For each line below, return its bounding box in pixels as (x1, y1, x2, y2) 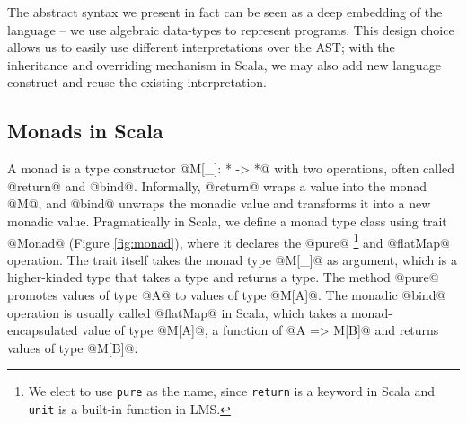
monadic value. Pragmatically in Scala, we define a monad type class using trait (7, 211, 447, 230)
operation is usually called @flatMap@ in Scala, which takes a (7, 303, 348, 322)
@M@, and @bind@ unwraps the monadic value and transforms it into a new (7, 194, 431, 213)
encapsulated (7, 321, 78, 339)
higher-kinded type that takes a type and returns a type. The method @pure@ (7, 268, 439, 286)
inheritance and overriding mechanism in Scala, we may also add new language (7, 55, 441, 74)
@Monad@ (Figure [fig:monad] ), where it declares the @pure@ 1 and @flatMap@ (7, 230, 450, 251)
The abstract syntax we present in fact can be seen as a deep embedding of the (7, 3, 443, 21)
